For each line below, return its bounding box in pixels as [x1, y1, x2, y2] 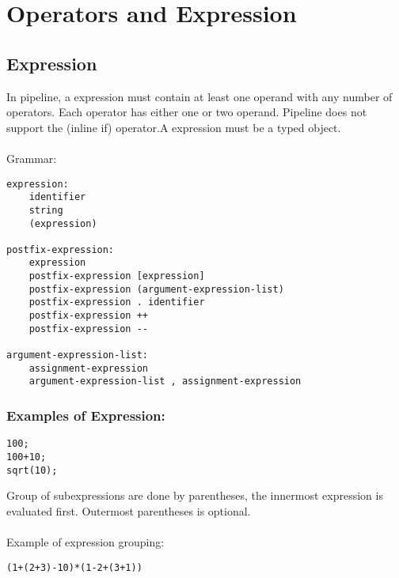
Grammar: [6, 149, 57, 166]
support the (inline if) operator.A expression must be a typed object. [6, 119, 341, 135]
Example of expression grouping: [6, 534, 165, 550]
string [28, 204, 63, 216]
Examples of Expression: [6, 405, 165, 425]
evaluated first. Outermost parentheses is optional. [6, 502, 251, 519]
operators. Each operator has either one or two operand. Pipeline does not [6, 104, 367, 120]
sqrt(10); [6, 464, 58, 476]
